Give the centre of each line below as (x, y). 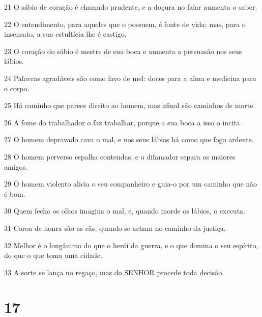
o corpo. (17, 88)
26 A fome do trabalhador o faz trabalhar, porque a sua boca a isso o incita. (123, 122)
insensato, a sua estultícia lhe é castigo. (65, 34)
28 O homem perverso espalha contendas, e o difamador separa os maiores (120, 156)
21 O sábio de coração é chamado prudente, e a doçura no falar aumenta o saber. (131, 7)
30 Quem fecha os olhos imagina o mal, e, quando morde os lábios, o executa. (125, 211)
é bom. (15, 193)
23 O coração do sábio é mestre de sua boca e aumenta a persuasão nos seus (123, 51)
